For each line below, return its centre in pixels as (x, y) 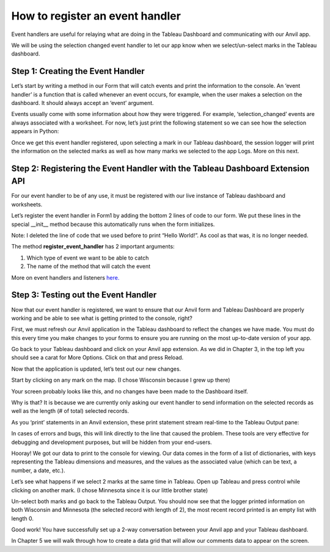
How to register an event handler (96, 16)
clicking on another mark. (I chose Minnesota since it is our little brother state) (109, 490)
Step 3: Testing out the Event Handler (84, 295)
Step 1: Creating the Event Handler (78, 71)
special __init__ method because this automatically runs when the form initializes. (113, 224)
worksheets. (27, 204)
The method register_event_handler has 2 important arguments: (93, 247)
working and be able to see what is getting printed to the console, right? (102, 318)
